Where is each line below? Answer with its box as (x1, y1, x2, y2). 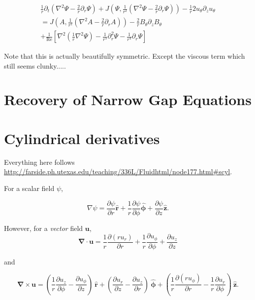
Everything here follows (4, 156, 75, 167)
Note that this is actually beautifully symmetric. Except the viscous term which (4, 51, 245, 61)
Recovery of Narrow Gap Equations (4, 89, 252, 110)
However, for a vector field (4, 223, 83, 233)
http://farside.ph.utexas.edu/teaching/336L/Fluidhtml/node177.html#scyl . (4, 166, 232, 177)
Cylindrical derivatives (4, 128, 160, 148)
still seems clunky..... (4, 60, 66, 71)
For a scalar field (4, 183, 55, 193)
